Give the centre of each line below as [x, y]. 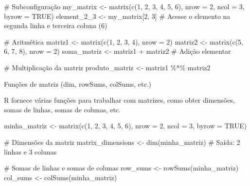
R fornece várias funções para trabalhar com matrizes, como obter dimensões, [119, 100]
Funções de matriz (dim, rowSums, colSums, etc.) [78, 84]
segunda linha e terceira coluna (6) [56, 25]
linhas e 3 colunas [30, 151]
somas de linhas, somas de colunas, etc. [62, 109]
